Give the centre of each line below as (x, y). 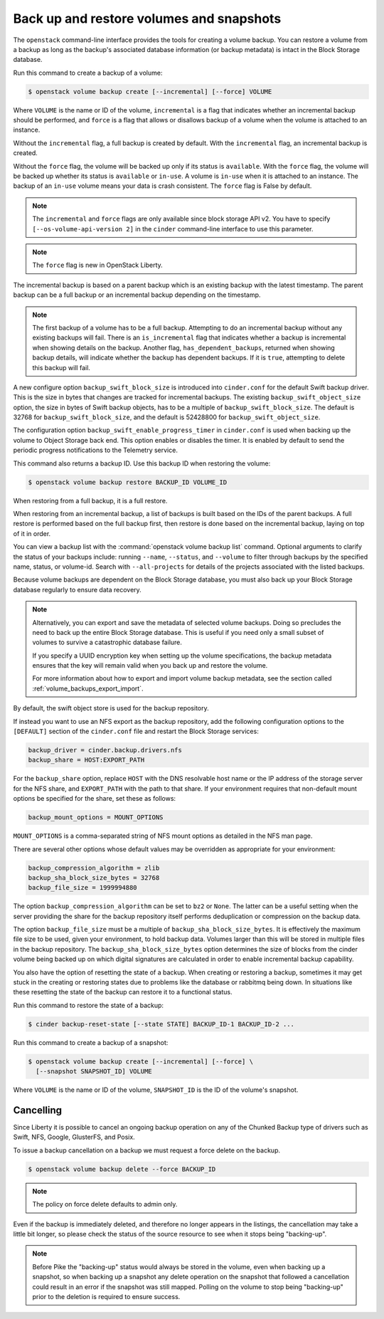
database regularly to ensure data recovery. (77, 589)
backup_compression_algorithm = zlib (94, 868)
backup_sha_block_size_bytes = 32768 (94, 878)
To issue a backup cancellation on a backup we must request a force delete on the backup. (147, 1150)
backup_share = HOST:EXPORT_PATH (86, 760)
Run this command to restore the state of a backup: (88, 1005)
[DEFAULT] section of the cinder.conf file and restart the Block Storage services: (136, 731)
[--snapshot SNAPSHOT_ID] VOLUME (94, 1072)
